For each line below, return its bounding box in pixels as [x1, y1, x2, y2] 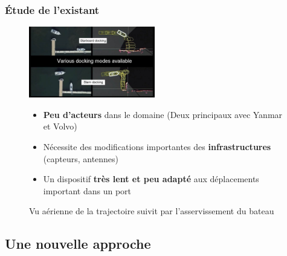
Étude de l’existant [5, 2, 100, 17]
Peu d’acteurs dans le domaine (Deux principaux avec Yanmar [43, 108, 283, 120]
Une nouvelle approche [5, 234, 151, 253]
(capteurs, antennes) [43, 152, 119, 165]
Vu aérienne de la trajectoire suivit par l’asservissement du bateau [29, 205, 274, 217]
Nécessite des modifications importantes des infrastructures [43, 140, 271, 153]
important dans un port [43, 184, 132, 197]
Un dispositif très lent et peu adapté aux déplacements [43, 172, 259, 185]
